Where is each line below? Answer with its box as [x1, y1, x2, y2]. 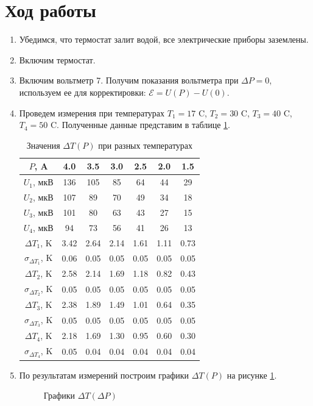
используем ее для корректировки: [19, 85, 146, 98]
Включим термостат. [19, 53, 96, 66]
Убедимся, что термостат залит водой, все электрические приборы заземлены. [19, 33, 309, 46]
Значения [26, 138, 60, 151]
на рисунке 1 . [227, 368, 277, 381]
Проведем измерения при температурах [19, 106, 165, 119]
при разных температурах [98, 138, 193, 151]
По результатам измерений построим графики [19, 368, 189, 381]
